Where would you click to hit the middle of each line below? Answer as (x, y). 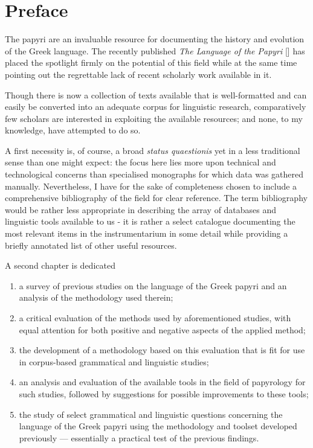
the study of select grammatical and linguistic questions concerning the (151, 414)
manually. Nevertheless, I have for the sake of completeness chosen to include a (151, 186)
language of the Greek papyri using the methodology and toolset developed (158, 426)
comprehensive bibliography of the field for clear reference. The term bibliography (156, 198)
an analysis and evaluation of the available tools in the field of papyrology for (162, 382)
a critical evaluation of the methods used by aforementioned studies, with (155, 318)
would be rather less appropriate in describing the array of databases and (141, 209)
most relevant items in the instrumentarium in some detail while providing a (147, 233)
